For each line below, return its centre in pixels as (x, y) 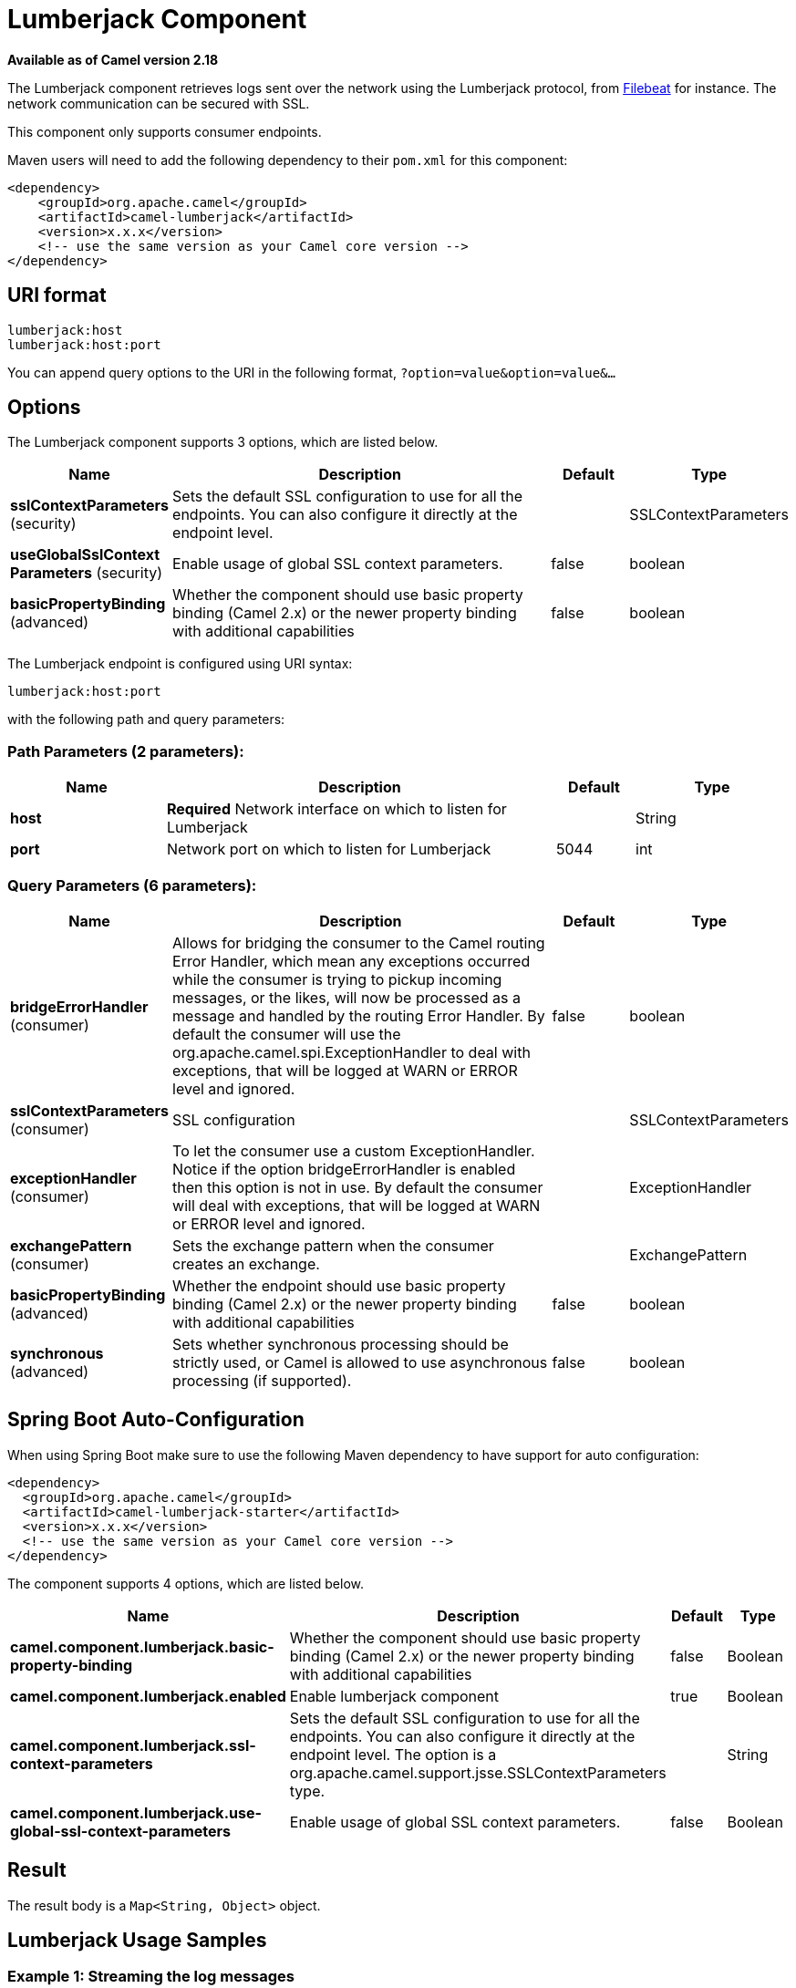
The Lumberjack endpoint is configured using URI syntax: (180, 664)
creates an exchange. (246, 1263)
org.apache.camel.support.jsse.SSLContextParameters (478, 1772)
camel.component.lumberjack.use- (136, 1812)
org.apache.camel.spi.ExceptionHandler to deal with (351, 1052)
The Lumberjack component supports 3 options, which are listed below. (223, 442)
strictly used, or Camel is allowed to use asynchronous (360, 1362)
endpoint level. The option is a (393, 1754)
